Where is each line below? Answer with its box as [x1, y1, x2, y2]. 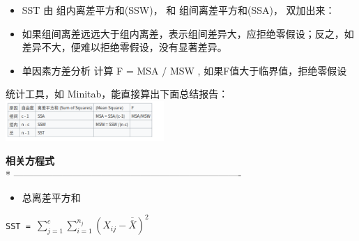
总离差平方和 [22, 190, 81, 205]
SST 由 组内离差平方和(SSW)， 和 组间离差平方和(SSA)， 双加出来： [22, 3, 335, 17]
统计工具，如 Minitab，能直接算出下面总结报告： [6, 86, 229, 101]
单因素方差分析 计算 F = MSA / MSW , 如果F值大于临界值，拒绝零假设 [22, 63, 347, 77]
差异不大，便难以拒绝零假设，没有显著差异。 [22, 40, 227, 54]
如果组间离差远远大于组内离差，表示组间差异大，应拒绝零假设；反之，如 [22, 26, 354, 40]
